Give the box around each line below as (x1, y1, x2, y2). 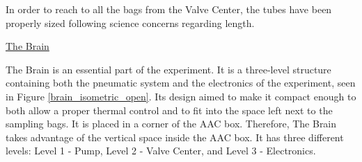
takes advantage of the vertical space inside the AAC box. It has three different (6, 129, 344, 144)
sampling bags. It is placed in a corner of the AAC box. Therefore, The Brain (6, 116, 337, 131)
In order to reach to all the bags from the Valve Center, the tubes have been (6, 2, 332, 16)
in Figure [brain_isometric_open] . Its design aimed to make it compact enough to (6, 89, 356, 103)
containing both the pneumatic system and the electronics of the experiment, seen (6, 75, 356, 90)
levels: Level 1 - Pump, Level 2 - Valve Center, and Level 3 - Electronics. (6, 143, 316, 158)
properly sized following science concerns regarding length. (6, 15, 255, 30)
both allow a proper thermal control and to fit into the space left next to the (6, 102, 333, 117)
